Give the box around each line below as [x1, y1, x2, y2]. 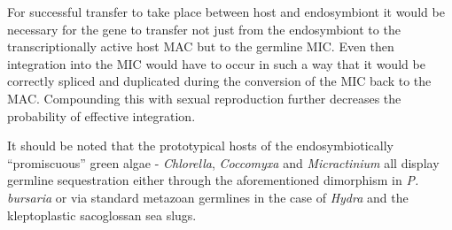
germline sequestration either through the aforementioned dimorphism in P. [7, 171, 419, 189]
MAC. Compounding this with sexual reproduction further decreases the [7, 88, 401, 107]
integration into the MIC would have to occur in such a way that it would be [7, 54, 425, 73]
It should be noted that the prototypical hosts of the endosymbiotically [7, 136, 394, 155]
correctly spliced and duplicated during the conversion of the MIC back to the [7, 72, 432, 90]
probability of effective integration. [7, 106, 196, 125]
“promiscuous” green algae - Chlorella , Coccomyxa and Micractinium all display [7, 153, 440, 172]
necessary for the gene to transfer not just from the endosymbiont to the [7, 19, 401, 38]
